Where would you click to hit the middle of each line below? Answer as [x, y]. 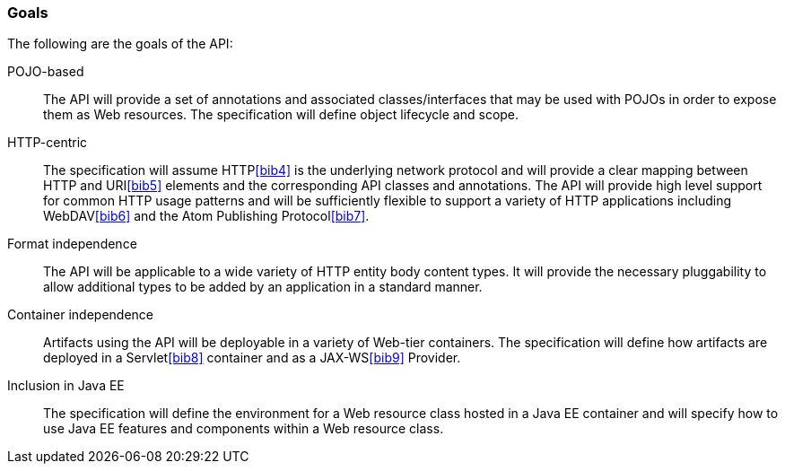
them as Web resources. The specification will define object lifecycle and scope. [281, 115]
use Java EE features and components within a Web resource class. [244, 429]
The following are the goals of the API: [120, 44]
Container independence [81, 315]
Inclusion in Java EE [66, 386]
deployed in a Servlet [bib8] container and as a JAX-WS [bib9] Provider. [252, 358]
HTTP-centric [48, 143]
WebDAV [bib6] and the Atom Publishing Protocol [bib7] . [206, 216]
